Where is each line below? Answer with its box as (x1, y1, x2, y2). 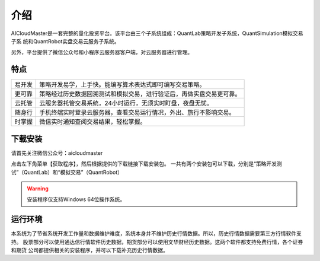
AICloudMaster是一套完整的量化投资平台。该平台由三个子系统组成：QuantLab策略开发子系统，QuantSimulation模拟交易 (11, 30, 303, 37)
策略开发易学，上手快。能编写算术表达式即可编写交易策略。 (39, 81, 206, 89)
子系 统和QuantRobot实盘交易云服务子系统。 (11, 37, 120, 44)
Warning (27, 184, 49, 192)
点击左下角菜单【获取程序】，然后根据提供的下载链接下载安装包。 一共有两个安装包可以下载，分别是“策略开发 (11, 160, 277, 167)
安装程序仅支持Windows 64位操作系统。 (27, 196, 126, 203)
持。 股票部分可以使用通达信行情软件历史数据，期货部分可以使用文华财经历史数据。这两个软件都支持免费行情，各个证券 (11, 238, 303, 246)
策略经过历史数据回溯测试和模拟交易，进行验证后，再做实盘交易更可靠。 (39, 90, 241, 98)
